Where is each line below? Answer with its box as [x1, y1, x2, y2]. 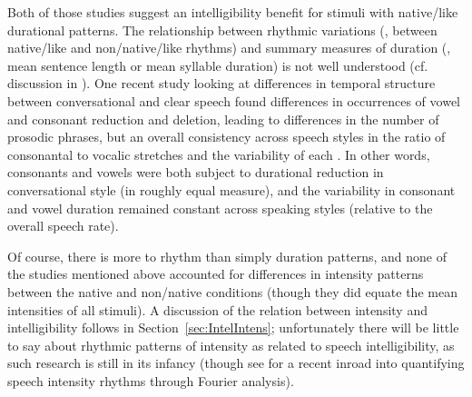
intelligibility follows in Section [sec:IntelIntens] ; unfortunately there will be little [7, 318, 459, 337]
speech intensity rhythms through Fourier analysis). [7, 371, 294, 390]
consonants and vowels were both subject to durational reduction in [7, 163, 384, 182]
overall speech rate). [7, 216, 119, 235]
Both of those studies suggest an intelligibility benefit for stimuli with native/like [7, 3, 458, 21]
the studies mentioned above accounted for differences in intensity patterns [7, 264, 424, 283]
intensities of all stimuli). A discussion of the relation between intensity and [7, 300, 428, 319]
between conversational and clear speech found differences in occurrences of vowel [7, 91, 460, 110]
